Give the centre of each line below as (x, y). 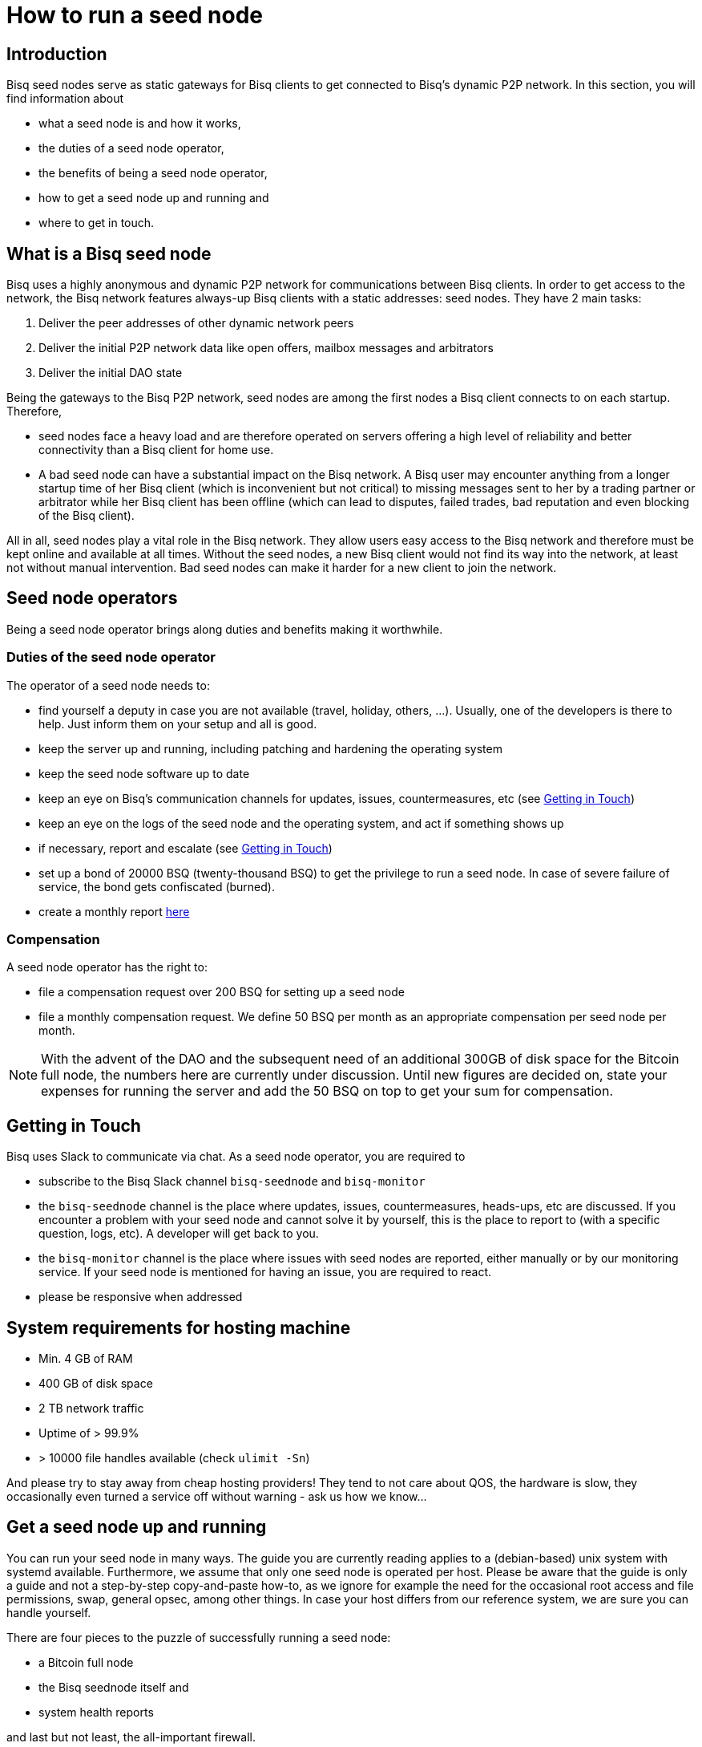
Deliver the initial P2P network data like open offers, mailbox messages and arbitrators (266, 348)
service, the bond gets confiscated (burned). (157, 886)
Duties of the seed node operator (111, 657)
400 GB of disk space (96, 1384)
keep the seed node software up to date (144, 773)
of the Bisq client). (87, 516)
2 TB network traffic (91, 1409)
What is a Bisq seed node (109, 253)
